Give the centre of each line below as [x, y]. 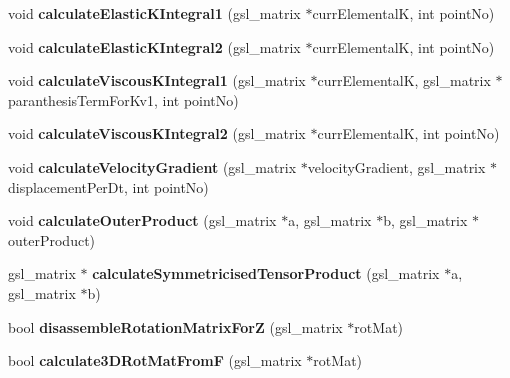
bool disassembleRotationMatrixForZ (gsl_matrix [175, 326]
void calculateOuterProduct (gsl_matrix [142, 220]
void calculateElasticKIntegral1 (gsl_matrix [154, 13]
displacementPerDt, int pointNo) [108, 186]
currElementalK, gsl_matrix [404, 80]
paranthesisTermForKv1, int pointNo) [123, 99]
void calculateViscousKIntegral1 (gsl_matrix [157, 80]
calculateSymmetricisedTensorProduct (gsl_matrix [266, 273]
